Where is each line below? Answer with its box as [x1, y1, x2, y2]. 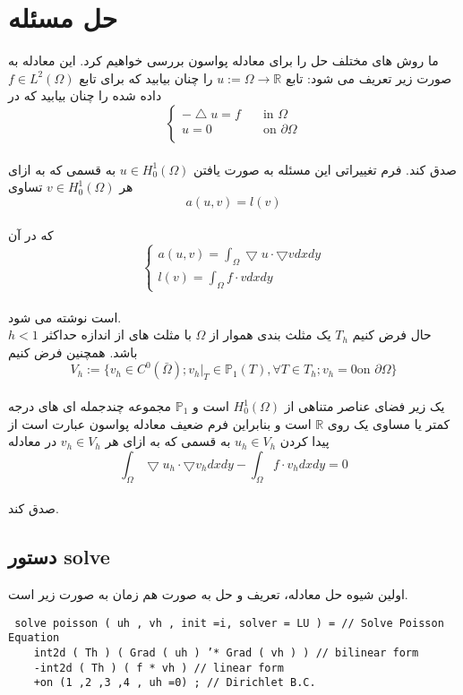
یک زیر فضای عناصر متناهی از [284, 397, 445, 415]
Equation [8, 631, 60, 645]
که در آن [8, 226, 54, 245]
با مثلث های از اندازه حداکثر [42, 325, 192, 344]
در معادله [8, 432, 57, 450]
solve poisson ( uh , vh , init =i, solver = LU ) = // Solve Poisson [14, 616, 444, 630]
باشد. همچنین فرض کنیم [8, 342, 138, 361]
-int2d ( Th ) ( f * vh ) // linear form [33, 661, 284, 674]
